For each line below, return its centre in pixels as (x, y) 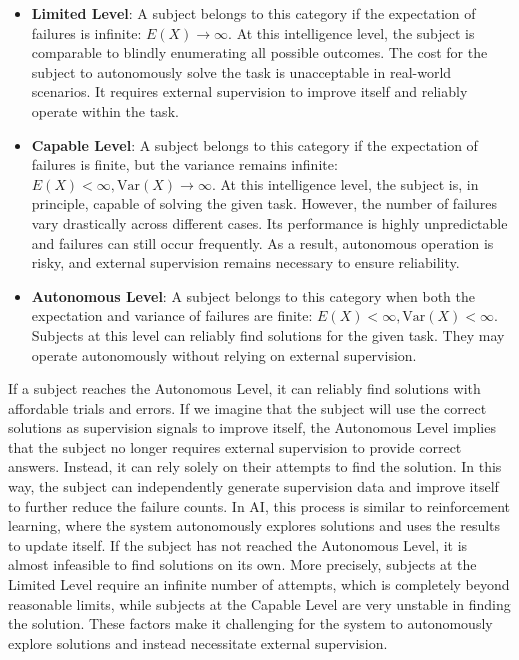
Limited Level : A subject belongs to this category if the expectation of (253, 13)
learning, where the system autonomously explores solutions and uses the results (254, 525)
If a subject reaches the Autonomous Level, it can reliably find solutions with (244, 388)
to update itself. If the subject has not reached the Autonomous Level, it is (238, 544)
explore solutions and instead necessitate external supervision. (198, 642)
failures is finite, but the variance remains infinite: (184, 164)
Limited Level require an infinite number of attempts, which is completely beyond (259, 584)
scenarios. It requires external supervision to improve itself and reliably (249, 91)
